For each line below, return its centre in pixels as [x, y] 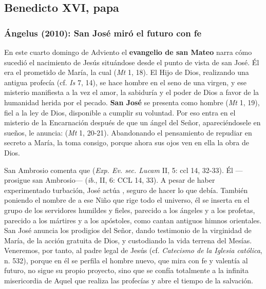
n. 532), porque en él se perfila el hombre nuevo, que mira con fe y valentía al [126, 260]
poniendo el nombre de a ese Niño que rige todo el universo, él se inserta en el [127, 200]
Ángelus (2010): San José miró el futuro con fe [103, 33]
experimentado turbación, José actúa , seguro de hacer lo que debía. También [126, 190]
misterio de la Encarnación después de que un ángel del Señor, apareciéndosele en [132, 122]
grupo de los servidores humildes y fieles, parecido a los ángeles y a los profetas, [130, 210]
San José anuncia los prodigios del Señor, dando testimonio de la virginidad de [128, 230]
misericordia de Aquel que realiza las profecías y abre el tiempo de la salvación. [129, 281]
